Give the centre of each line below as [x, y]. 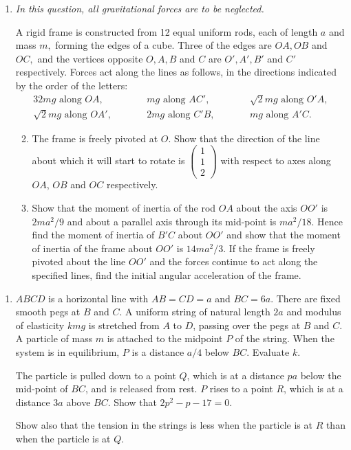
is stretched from [124, 325]
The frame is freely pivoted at [95, 138]
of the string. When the [285, 338]
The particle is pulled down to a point [96, 375]
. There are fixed [306, 298]
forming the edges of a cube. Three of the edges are [163, 45]
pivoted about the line [79, 261]
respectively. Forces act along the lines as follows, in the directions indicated [176, 72]
